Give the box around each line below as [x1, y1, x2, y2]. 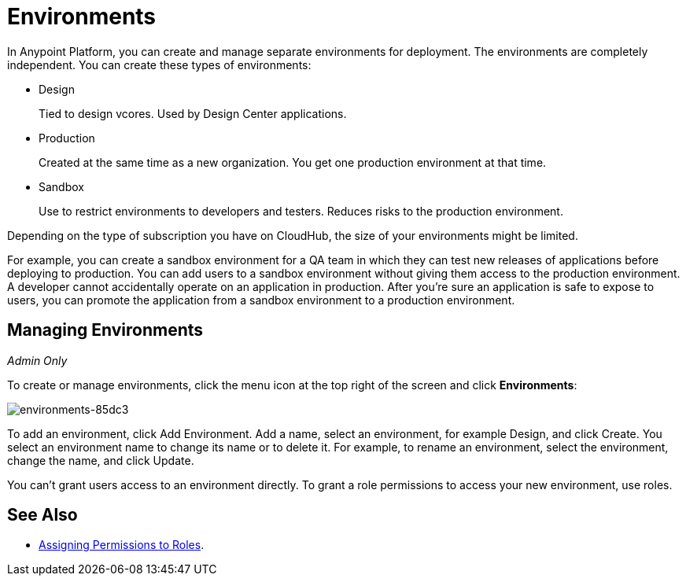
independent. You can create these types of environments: [7, 57, 312, 72]
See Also [7, 505, 78, 525]
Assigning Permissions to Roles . [39, 538, 205, 552]
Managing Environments [7, 320, 204, 341]
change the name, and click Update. [7, 453, 194, 467]
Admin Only [7, 353, 68, 367]
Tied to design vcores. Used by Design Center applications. [39, 106, 347, 120]
